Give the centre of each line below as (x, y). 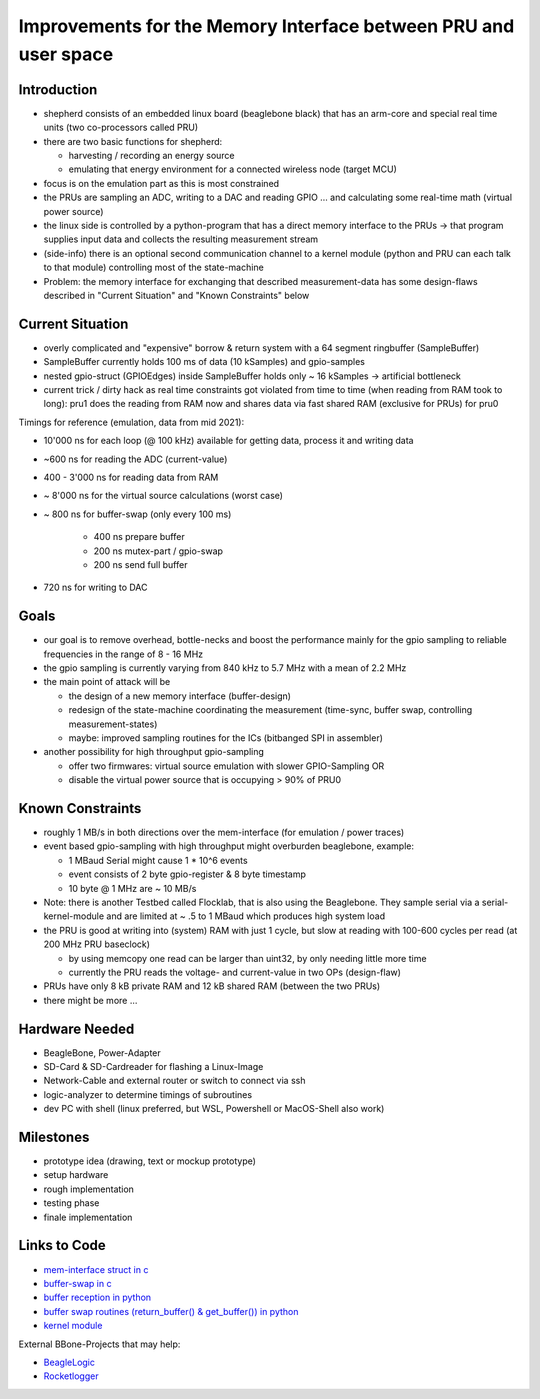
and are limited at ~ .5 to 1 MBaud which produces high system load (245, 916)
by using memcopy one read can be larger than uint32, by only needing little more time (247, 958)
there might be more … (90, 1000)
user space (66, 54)
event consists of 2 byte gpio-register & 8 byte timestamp (187, 874)
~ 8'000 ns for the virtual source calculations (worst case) (163, 496)
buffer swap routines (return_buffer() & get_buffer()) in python (171, 1311)
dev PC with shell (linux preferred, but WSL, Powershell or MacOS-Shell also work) (214, 1109)
